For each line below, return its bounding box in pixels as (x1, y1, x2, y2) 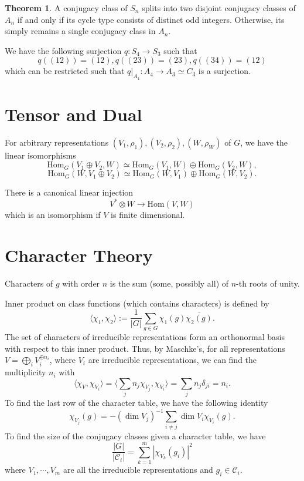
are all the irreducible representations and (63, 463, 213, 476)
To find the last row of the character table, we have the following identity (5, 396, 268, 408)
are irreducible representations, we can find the (88, 354, 257, 366)
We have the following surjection (5, 44, 122, 56)
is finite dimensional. (111, 208, 185, 221)
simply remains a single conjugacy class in (5, 25, 156, 37)
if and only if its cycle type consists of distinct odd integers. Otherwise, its (17, 13, 285, 25)
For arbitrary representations (5, 136, 109, 148)
